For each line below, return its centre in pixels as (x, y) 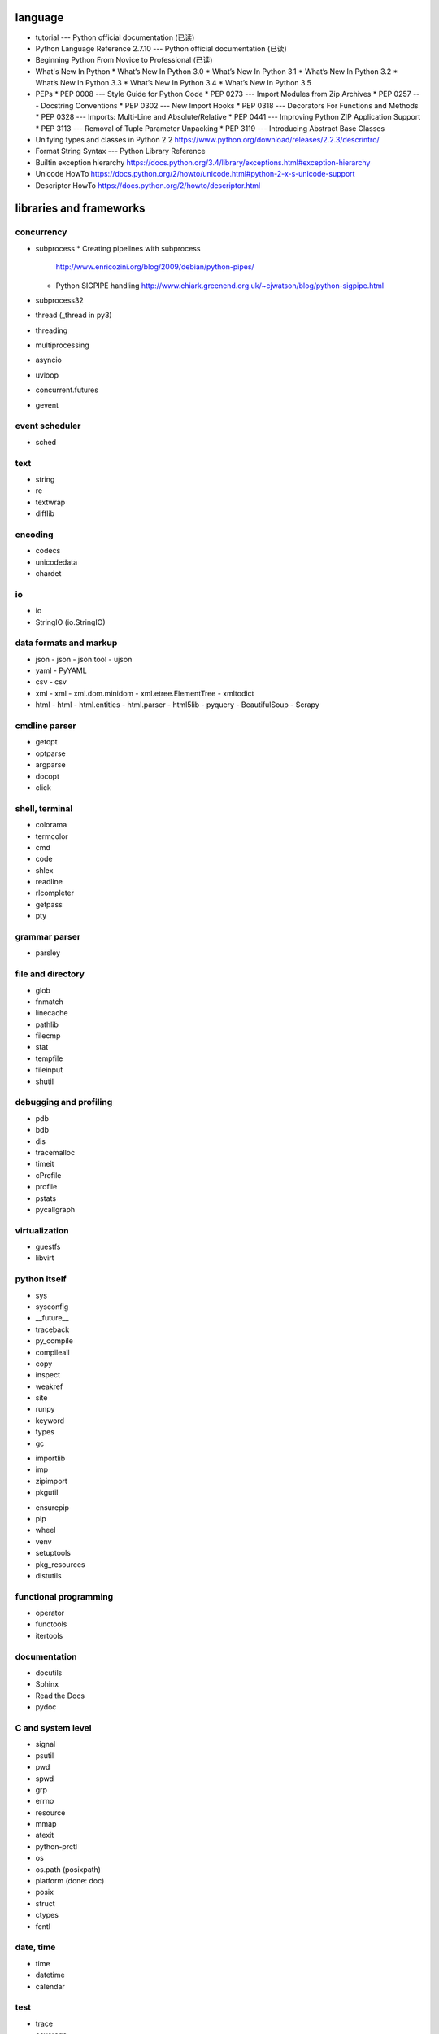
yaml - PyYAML (61, 670)
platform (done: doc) (70, 1881)
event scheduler (48, 426)
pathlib (47, 1024)
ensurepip (52, 1507)
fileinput (49, 1070)
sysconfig (52, 1307)
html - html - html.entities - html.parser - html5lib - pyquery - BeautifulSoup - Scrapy (178, 705)
